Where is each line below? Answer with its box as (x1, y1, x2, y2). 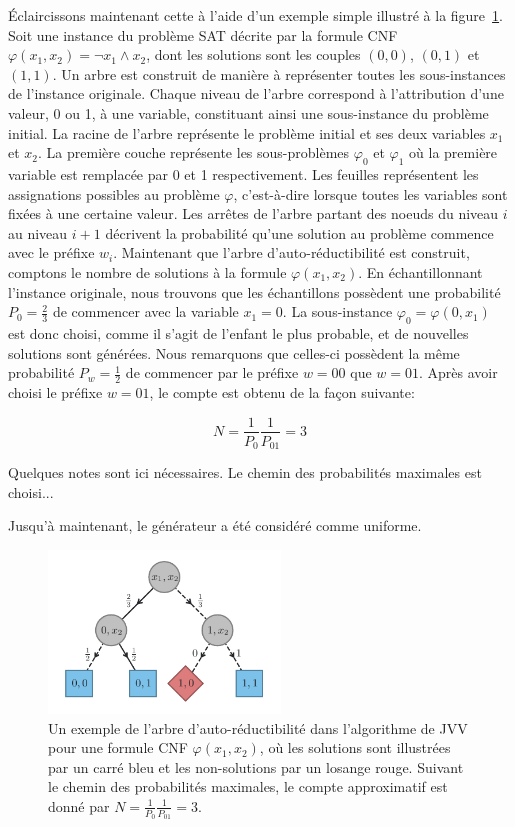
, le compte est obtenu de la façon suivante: (149, 381, 415, 402)
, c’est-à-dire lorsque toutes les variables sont (233, 183, 508, 204)
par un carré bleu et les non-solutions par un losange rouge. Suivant (48, 756, 464, 777)
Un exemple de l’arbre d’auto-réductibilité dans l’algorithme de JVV (48, 717, 468, 738)
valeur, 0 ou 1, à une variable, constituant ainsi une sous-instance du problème (8, 102, 489, 123)
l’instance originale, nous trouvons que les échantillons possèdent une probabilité (8, 281, 501, 302)
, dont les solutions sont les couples (146, 44, 361, 65)
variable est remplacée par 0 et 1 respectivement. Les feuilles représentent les (8, 163, 479, 184)
